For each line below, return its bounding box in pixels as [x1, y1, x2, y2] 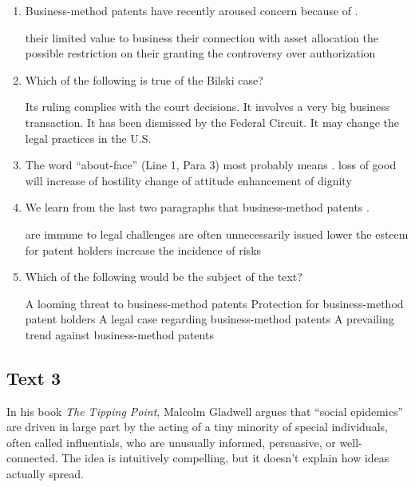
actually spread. [6, 465, 84, 482]
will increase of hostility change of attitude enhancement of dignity [25, 172, 352, 188]
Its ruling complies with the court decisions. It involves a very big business [25, 98, 390, 115]
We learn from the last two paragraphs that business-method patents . [25, 199, 370, 216]
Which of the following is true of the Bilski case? [25, 71, 263, 88]
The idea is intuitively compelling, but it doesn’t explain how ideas [61, 449, 389, 466]
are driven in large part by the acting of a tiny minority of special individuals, [6, 418, 388, 435]
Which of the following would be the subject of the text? [25, 268, 302, 285]
